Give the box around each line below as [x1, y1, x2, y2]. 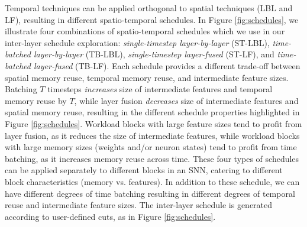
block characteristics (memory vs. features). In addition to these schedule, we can [5, 175, 300, 187]
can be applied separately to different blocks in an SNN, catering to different [5, 164, 283, 176]
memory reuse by [5, 94, 67, 106]
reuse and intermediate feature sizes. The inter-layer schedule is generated [5, 199, 273, 211]
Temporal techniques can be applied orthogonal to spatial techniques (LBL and [5, 2, 293, 14]
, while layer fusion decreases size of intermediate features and [74, 94, 299, 106]
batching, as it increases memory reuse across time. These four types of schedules [5, 152, 299, 164]
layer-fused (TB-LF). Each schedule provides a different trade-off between [34, 59, 300, 72]
